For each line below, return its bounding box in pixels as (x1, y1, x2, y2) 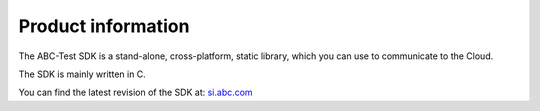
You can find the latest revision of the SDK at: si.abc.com (18, 86, 254, 99)
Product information (18, 15, 190, 37)
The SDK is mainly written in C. (18, 68, 147, 80)
